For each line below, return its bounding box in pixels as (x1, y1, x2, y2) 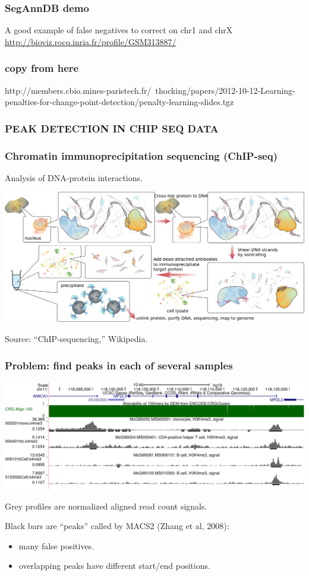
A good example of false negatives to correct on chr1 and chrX (5, 24, 233, 36)
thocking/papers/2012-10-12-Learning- (155, 84, 295, 96)
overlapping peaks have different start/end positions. (18, 559, 210, 572)
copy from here (5, 61, 79, 75)
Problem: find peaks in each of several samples (5, 357, 233, 372)
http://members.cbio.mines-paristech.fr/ (5, 84, 152, 96)
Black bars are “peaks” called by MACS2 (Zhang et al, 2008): (5, 520, 229, 532)
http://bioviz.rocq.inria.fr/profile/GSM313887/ (5, 35, 176, 48)
